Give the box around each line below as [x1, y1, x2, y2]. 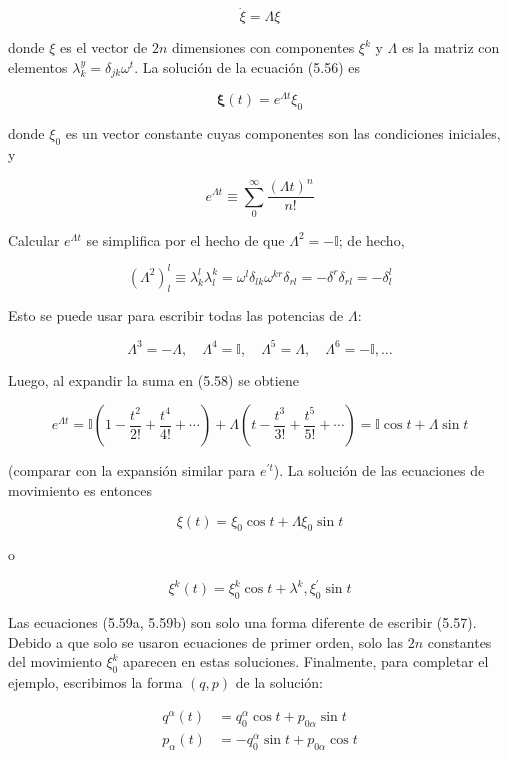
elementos [8, 56, 68, 77]
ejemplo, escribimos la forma [8, 672, 183, 693]
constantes [427, 631, 492, 652]
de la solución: [235, 672, 323, 693]
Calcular [8, 229, 60, 250]
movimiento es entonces [8, 480, 153, 500]
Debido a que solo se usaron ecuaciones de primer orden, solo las [8, 631, 404, 652]
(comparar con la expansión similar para [8, 460, 256, 481]
